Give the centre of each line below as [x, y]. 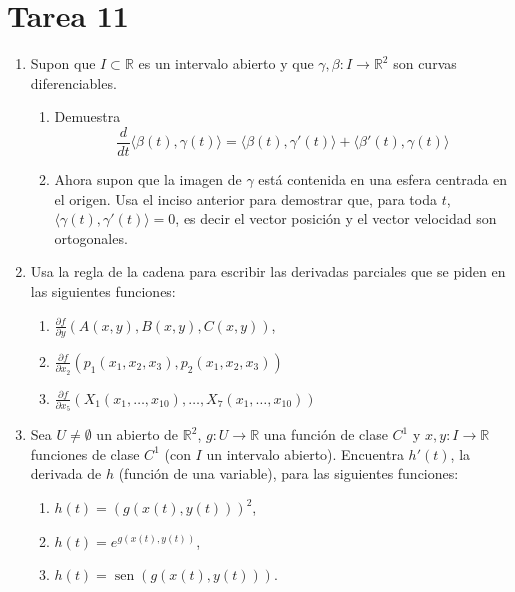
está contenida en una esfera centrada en [383, 178]
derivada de [66, 473]
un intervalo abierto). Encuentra [305, 453]
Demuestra [87, 116]
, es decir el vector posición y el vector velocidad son [336, 218]
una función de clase [325, 434]
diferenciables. [73, 82]
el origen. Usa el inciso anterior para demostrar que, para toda [245, 198]
